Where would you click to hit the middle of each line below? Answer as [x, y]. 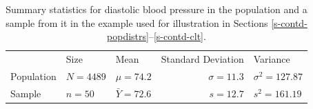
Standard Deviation [202, 59]
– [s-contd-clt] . [177, 36]
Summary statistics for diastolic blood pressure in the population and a [156, 9]
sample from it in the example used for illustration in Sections [137, 22]
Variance [272, 59]
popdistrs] [128, 36]
